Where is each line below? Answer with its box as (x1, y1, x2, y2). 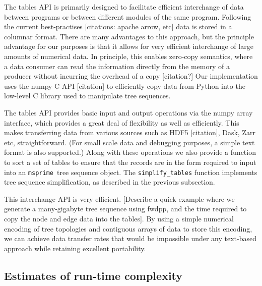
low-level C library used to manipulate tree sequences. (4, 90, 171, 101)
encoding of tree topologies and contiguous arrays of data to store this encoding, (4, 223, 252, 234)
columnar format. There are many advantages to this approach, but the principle (4, 31, 254, 41)
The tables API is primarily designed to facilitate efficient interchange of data (4, 2, 244, 12)
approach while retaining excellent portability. (4, 243, 146, 253)
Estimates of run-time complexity (4, 267, 183, 283)
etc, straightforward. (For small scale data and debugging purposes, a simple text (4, 137, 255, 147)
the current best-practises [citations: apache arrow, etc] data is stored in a (4, 21, 232, 32)
